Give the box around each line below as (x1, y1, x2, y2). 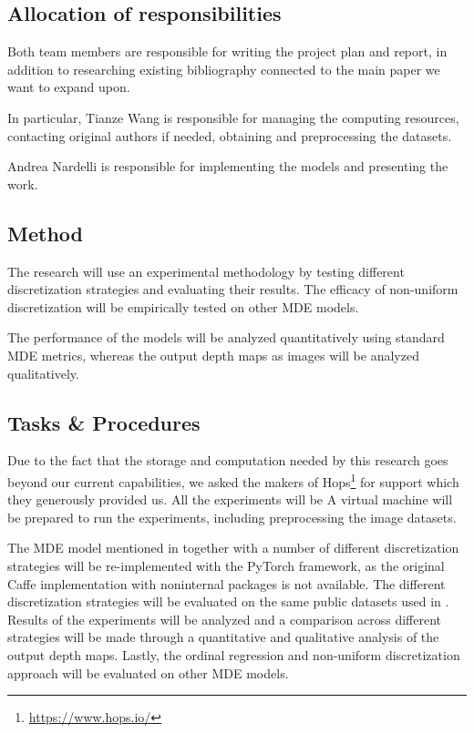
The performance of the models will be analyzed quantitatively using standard (7, 328, 445, 347)
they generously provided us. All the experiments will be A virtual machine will (7, 490, 453, 509)
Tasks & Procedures (7, 408, 201, 436)
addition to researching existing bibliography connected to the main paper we (7, 59, 440, 78)
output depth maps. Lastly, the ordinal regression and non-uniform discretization (7, 645, 460, 664)
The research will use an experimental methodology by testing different (7, 261, 405, 280)
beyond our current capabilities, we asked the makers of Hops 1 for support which (7, 469, 459, 491)
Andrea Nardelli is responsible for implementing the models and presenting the (7, 157, 448, 176)
